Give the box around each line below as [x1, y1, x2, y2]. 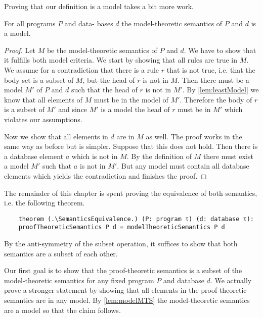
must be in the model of [94, 94, 168, 104]
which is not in [71, 150, 118, 161]
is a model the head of [101, 104, 170, 115]
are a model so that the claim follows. [4, 304, 121, 315]
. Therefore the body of [180, 94, 252, 104]
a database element [4, 150, 64, 161]
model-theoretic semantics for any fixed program [4, 275, 154, 285]
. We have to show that [184, 44, 256, 55]
